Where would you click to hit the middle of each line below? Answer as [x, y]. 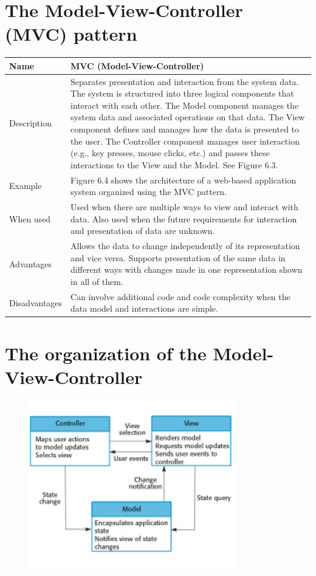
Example [26, 186]
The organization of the [106, 353]
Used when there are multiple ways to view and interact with [184, 207]
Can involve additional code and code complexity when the [180, 296]
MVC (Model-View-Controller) [137, 65]
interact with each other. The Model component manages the [185, 105]
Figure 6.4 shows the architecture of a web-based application [184, 180]
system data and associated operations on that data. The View [188, 117]
